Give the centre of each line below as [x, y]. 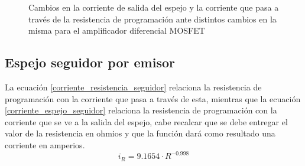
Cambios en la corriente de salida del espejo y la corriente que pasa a [154, 7]
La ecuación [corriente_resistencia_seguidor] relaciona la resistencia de [133, 87]
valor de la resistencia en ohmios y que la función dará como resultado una [140, 133]
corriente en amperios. [45, 144]
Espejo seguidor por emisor [90, 62]
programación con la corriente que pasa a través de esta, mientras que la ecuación [153, 98]
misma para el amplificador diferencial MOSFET [117, 30]
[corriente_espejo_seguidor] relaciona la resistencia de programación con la [141, 110]
